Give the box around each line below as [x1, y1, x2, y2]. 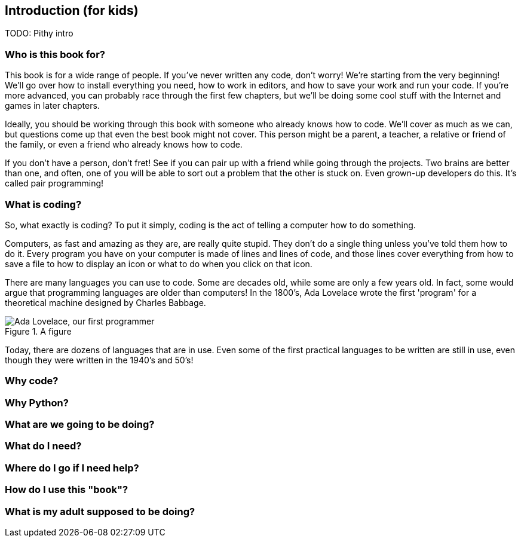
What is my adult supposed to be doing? [5, 505, 195, 517]
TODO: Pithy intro [5, 28, 73, 39]
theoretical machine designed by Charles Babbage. [5, 297, 206, 308]
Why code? [5, 375, 59, 387]
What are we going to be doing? [5, 418, 155, 431]
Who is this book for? [5, 48, 105, 60]
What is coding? [5, 198, 82, 210]
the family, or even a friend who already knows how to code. [5, 139, 243, 150]
